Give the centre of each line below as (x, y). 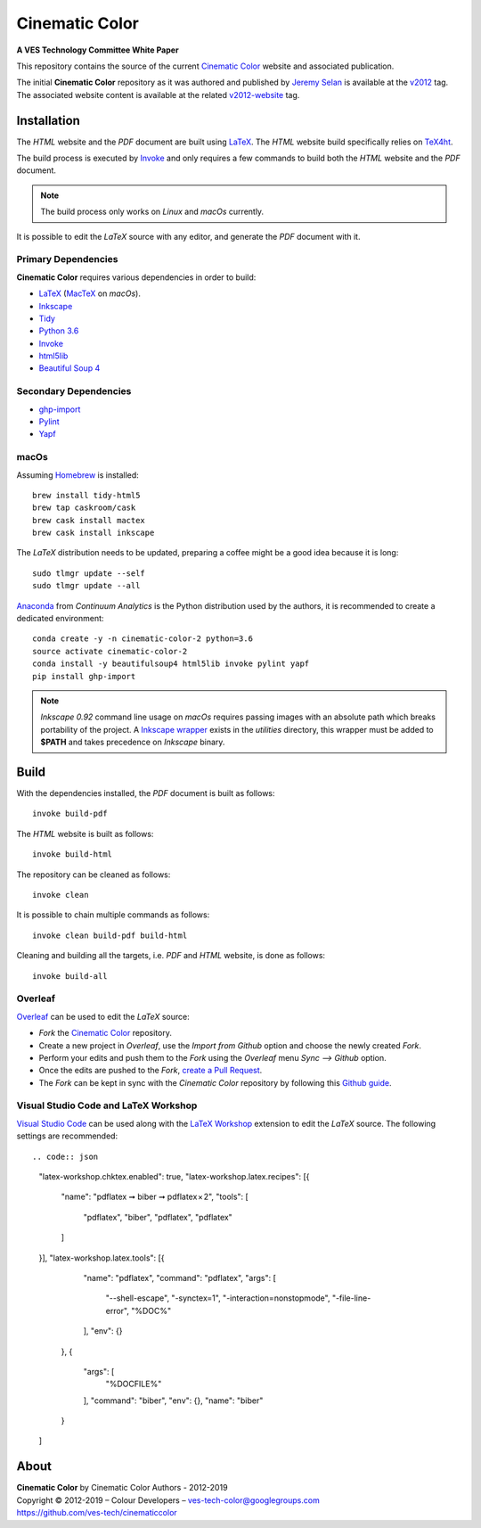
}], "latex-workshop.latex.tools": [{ (102, 1258)
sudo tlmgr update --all (86, 586)
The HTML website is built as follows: (85, 834)
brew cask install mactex (89, 520)
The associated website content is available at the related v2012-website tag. (158, 94)
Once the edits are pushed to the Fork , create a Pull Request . (151, 1071)
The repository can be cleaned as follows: (94, 875)
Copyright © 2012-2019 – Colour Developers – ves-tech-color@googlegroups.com (168, 1500)
